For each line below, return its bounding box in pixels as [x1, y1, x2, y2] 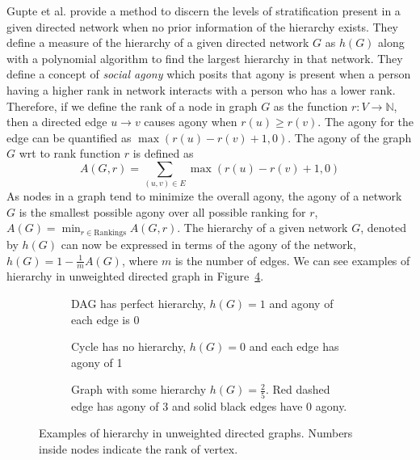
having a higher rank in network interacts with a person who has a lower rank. [6, 81, 396, 98]
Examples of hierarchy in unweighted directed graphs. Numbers [39, 424, 353, 441]
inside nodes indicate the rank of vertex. [39, 440, 238, 457]
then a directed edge [6, 113, 107, 130]
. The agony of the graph [288, 129, 412, 146]
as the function [273, 97, 348, 114]
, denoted [360, 219, 406, 236]
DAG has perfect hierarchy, [71, 294, 206, 311]
